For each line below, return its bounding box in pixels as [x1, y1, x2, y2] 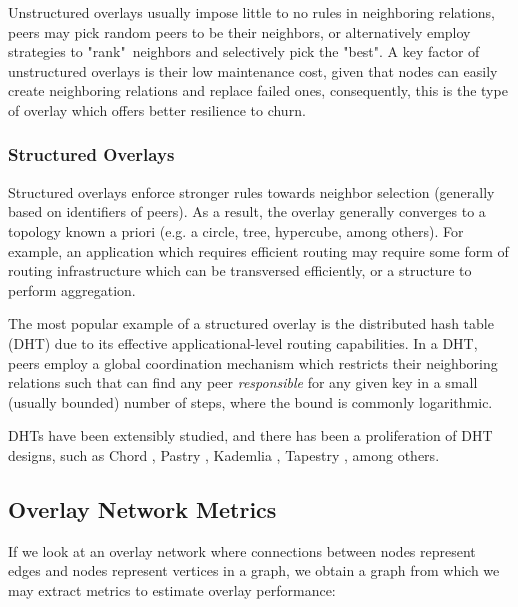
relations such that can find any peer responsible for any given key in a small [8, 372, 478, 393]
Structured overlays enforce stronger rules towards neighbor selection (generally [8, 181, 495, 202]
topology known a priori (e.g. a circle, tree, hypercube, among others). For [8, 220, 464, 241]
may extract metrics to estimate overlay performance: [8, 579, 336, 600]
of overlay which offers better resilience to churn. [8, 99, 306, 120]
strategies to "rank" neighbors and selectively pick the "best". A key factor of [8, 41, 480, 62]
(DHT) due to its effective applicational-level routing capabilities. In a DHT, [8, 332, 478, 353]
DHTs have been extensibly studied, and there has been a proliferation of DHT [8, 425, 493, 446]
